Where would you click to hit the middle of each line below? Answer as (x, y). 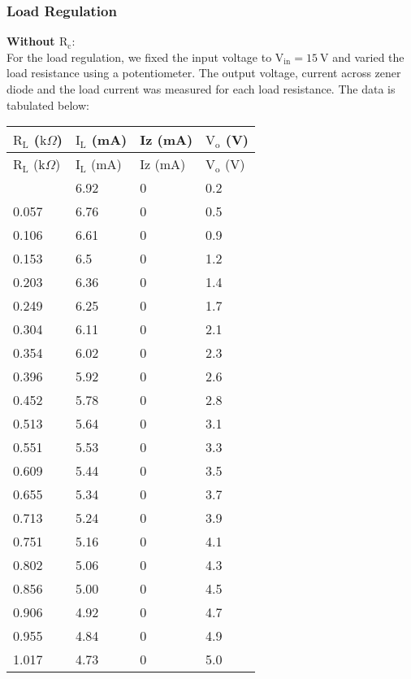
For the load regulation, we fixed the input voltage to (139, 57)
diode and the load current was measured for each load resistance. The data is (201, 89)
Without (31, 41)
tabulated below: (48, 104)
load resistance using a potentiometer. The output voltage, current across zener (204, 73)
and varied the (368, 57)
